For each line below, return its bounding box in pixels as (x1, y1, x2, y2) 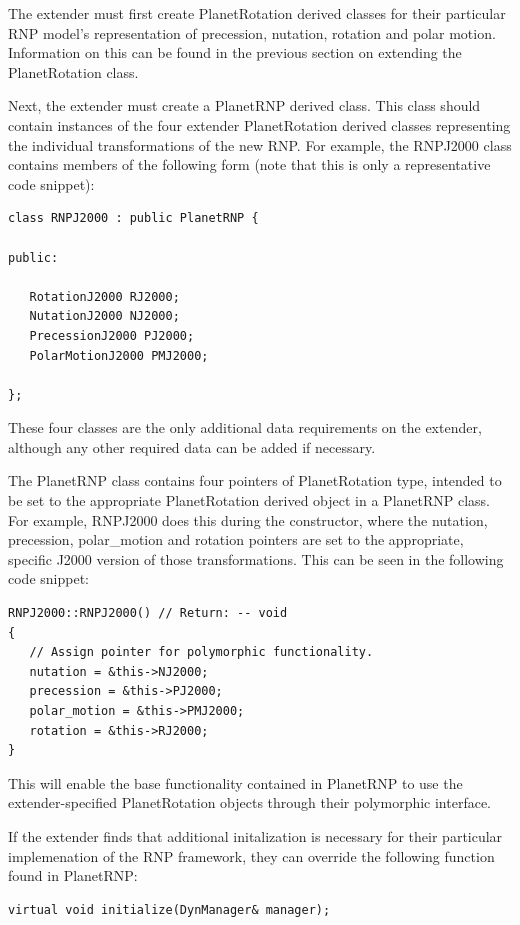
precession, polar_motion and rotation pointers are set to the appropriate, (8, 529, 464, 550)
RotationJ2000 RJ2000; (29, 289, 180, 304)
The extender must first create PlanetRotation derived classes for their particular (8, 3, 506, 23)
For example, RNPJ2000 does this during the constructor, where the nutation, (8, 509, 488, 530)
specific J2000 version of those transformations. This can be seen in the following (8, 548, 504, 569)
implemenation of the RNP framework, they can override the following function (8, 845, 495, 866)
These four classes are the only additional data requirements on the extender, (8, 417, 482, 438)
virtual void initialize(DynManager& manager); (8, 902, 331, 917)
